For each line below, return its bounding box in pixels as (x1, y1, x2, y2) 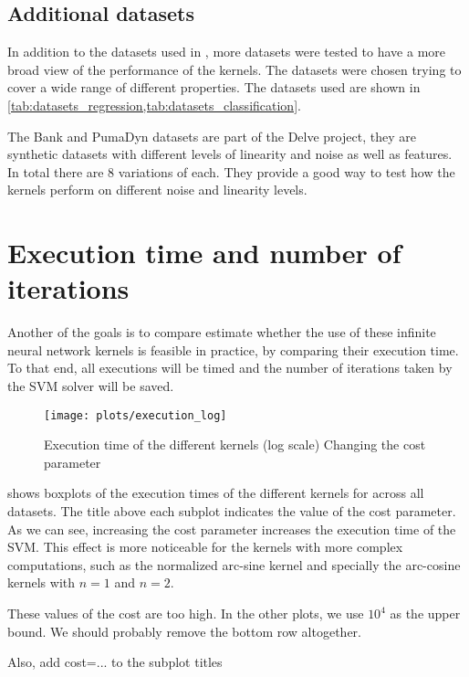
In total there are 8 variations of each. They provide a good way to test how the (7, 162, 455, 181)
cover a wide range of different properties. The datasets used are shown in (7, 78, 421, 97)
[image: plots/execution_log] (44, 408, 227, 422)
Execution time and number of (7, 234, 401, 271)
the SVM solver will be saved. (7, 376, 174, 396)
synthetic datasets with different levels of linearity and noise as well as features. (7, 144, 453, 164)
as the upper (390, 604, 461, 623)
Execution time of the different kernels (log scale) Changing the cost (44, 435, 426, 454)
